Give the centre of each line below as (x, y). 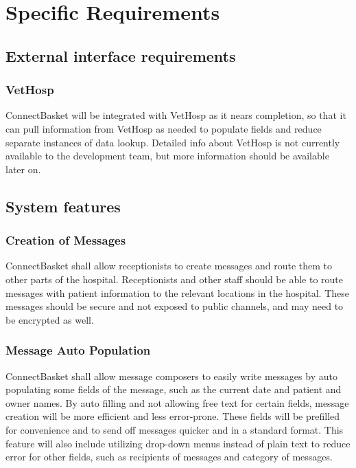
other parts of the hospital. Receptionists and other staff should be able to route (174, 279)
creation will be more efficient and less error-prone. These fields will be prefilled (173, 416)
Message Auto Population (78, 350)
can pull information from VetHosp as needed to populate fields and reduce (164, 128)
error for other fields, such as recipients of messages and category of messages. (169, 457)
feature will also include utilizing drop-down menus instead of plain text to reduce (178, 443)
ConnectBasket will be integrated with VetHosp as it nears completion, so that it (176, 115)
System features (63, 206)
